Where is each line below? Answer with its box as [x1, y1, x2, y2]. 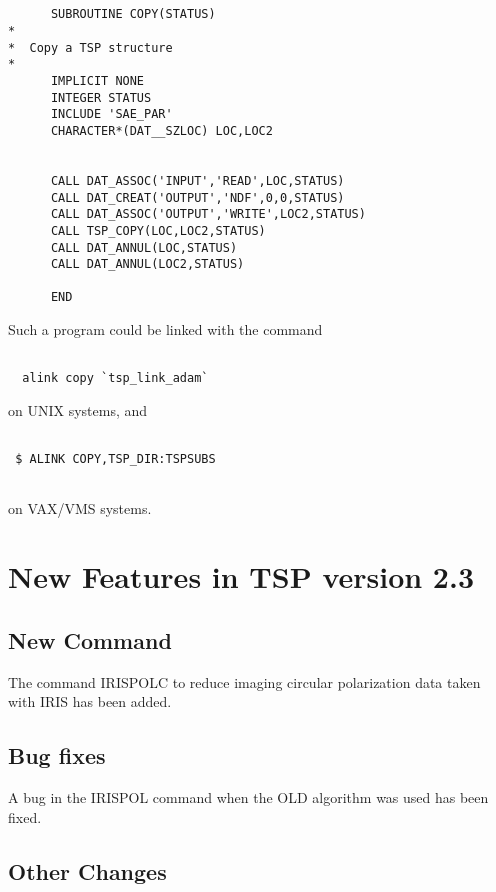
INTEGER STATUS [50, 90, 152, 105]
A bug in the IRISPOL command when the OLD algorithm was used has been [8, 787, 489, 808]
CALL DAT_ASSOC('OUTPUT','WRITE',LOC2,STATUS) [50, 207, 366, 222]
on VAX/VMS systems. [8, 497, 152, 518]
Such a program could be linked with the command [8, 319, 323, 340]
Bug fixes [8, 740, 106, 771]
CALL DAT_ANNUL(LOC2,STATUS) [50, 257, 245, 272]
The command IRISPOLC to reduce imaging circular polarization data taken [8, 671, 481, 692]
